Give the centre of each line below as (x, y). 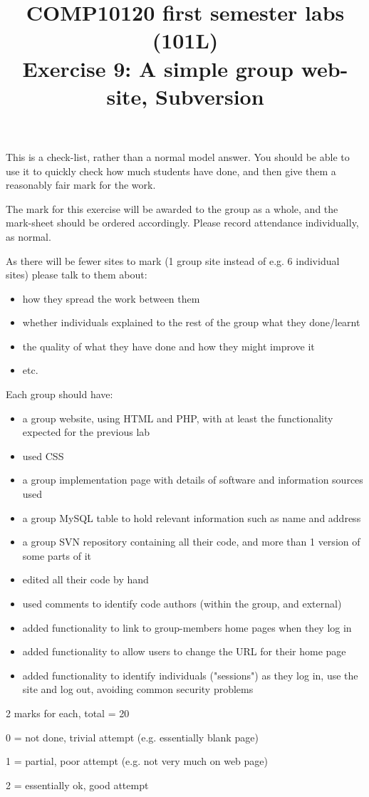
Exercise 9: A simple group (158, 68)
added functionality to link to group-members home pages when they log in (187, 627)
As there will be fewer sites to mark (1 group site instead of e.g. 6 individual (173, 260)
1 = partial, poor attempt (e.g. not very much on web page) (137, 761)
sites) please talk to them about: (77, 275)
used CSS (43, 455)
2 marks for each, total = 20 (68, 713)
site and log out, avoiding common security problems (138, 689)
